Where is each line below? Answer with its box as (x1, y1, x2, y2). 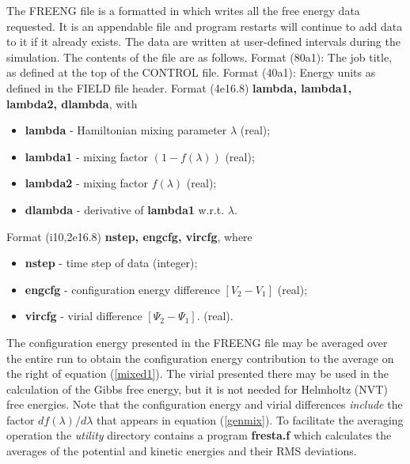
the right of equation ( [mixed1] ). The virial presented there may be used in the (6, 365, 389, 382)
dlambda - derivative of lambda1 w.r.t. (25, 201, 225, 217)
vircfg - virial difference (25, 307, 142, 324)
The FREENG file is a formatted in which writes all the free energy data (6, 2, 360, 18)
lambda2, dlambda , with (6, 95, 138, 111)
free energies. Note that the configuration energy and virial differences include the (6, 396, 403, 413)
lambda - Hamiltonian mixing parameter (25, 122, 227, 138)
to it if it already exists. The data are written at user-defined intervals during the (6, 33, 401, 50)
